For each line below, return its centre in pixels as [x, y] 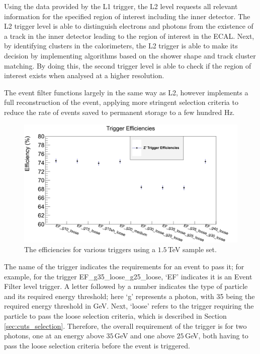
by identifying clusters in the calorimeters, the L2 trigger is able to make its [121, 46]
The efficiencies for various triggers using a [90, 249]
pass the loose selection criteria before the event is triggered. [97, 345]
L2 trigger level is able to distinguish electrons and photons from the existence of [129, 26]
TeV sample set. [192, 249]
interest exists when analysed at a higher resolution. [84, 75]
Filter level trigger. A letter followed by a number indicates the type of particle [126, 286]
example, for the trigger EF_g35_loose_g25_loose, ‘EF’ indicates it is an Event [128, 276]
